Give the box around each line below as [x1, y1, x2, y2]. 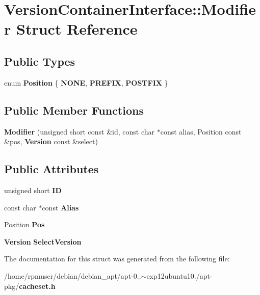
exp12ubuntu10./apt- [146, 270, 213, 281]
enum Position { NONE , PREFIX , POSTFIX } [4, 77, 168, 88]
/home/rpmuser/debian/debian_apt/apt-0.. [4, 270, 141, 281]
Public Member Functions [4, 102, 144, 118]
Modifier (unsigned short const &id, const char [4, 126, 155, 137]
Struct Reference [16, 18, 138, 39]
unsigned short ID [4, 184, 62, 195]
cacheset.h [19, 280, 56, 291]
